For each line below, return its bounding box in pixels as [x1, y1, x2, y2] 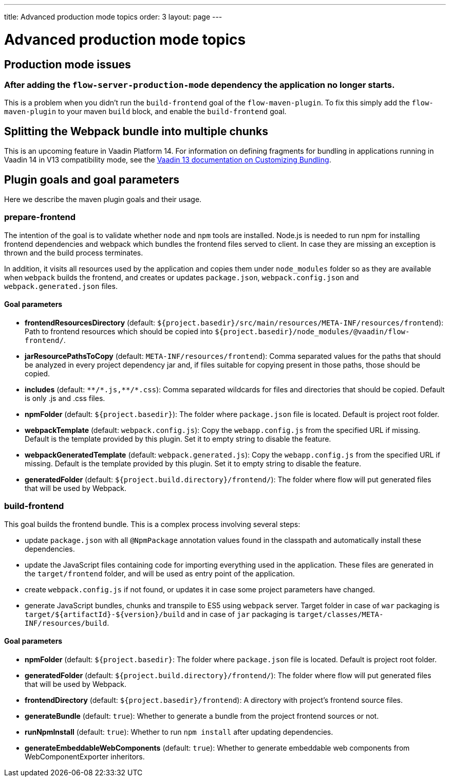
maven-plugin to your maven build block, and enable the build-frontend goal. [4, 107, 287, 116]
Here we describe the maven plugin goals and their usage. [4, 194, 202, 204]
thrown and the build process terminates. [4, 248, 143, 257]
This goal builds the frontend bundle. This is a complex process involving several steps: [4, 519, 301, 529]
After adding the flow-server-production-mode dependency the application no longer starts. [4, 79, 395, 90]
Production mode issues [4, 58, 131, 71]
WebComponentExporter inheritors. [25, 752, 145, 761]
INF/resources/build [25, 619, 107, 627]
